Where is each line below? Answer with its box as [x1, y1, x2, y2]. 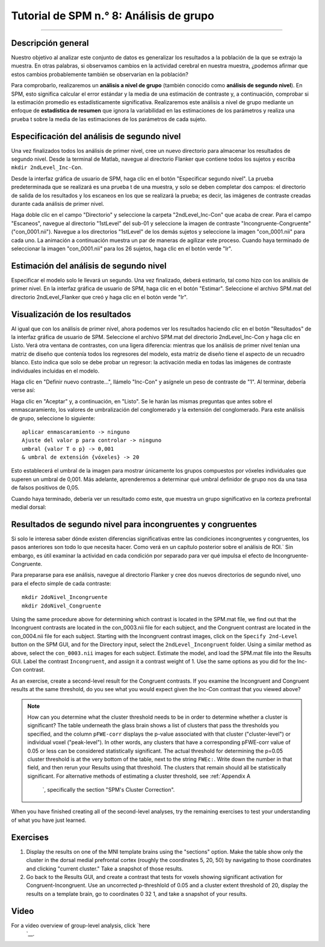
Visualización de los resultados [11, 309, 132, 319]
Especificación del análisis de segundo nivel [11, 131, 181, 141]
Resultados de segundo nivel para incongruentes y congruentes [11, 519, 257, 529]
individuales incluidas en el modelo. [11, 367, 100, 374]
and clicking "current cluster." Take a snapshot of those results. [26, 865, 184, 872]
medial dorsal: [11, 503, 46, 511]
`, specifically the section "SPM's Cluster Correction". [42, 786, 175, 793]
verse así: [11, 387, 36, 394]
